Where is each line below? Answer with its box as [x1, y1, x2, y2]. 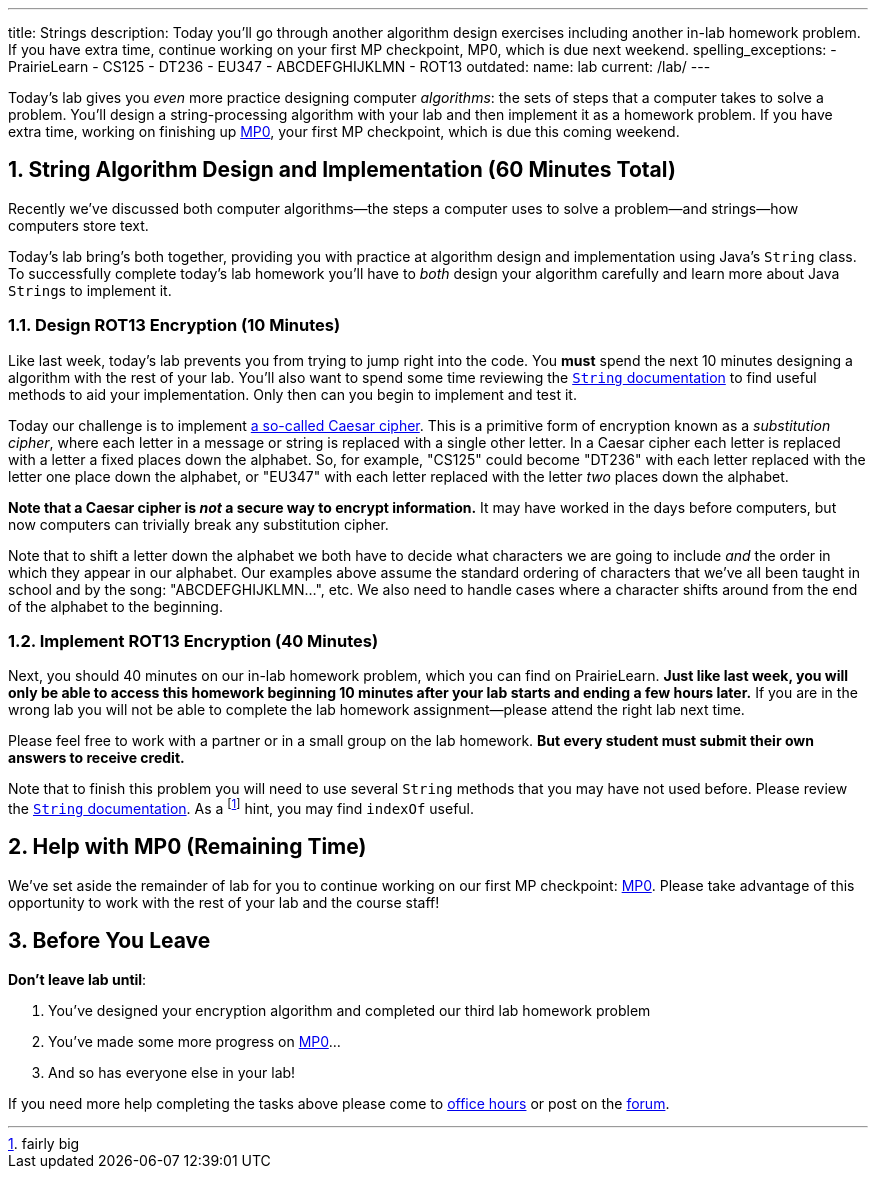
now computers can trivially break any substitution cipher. [8, 515, 389, 533]
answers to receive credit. [8, 749, 185, 767]
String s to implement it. [8, 281, 172, 299]
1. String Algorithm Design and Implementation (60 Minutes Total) [8, 157, 676, 183]
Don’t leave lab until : [8, 970, 147, 988]
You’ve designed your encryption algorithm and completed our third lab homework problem [48, 1001, 651, 1019]
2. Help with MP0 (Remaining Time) [8, 834, 367, 860]
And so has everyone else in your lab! [48, 1063, 296, 1081]
